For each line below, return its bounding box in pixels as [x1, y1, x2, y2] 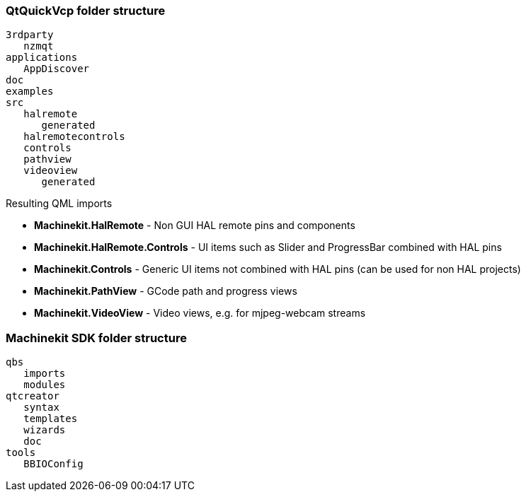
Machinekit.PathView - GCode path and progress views [34, 285, 297, 298]
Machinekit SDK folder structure [6, 330, 187, 345]
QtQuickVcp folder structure [6, 4, 166, 18]
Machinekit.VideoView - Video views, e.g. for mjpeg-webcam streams [34, 307, 366, 320]
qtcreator [6, 390, 59, 402]
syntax [23, 402, 59, 414]
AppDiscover [23, 63, 90, 75]
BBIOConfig [23, 458, 84, 470]
